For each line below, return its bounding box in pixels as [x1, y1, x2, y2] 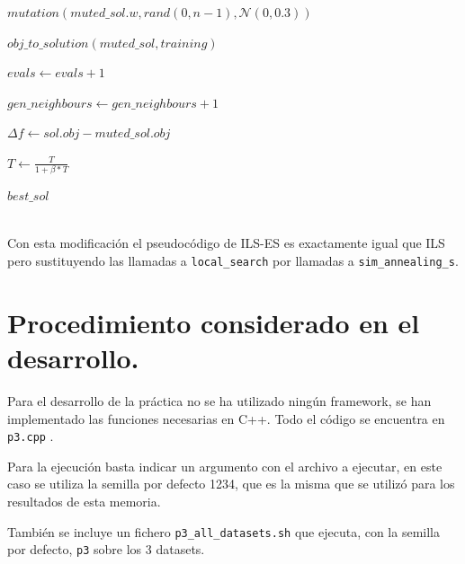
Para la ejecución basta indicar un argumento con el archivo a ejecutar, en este [7, 456, 443, 475]
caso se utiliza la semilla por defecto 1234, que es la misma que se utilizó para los [7, 474, 455, 493]
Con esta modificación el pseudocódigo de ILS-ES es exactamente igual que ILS [7, 234, 445, 252]
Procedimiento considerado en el [7, 304, 420, 340]
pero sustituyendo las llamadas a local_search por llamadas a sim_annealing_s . [7, 251, 459, 270]
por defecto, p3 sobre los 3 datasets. [7, 540, 205, 559]
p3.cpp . [7, 427, 54, 445]
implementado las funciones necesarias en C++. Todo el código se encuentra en [7, 409, 445, 427]
